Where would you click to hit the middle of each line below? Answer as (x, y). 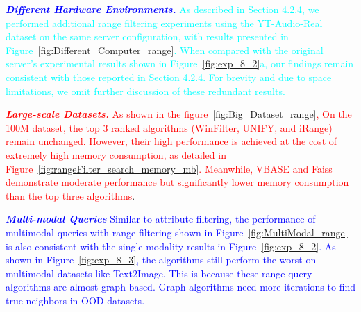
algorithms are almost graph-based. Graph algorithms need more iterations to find (180, 287)
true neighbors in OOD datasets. (75, 300)
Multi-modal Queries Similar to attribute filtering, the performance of (161, 219)
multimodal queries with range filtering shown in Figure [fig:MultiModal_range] (177, 232)
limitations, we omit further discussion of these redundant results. (145, 90)
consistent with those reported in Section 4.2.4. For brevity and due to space (169, 77)
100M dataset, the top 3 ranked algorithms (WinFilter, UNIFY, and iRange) (169, 127)
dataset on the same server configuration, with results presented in (147, 36)
